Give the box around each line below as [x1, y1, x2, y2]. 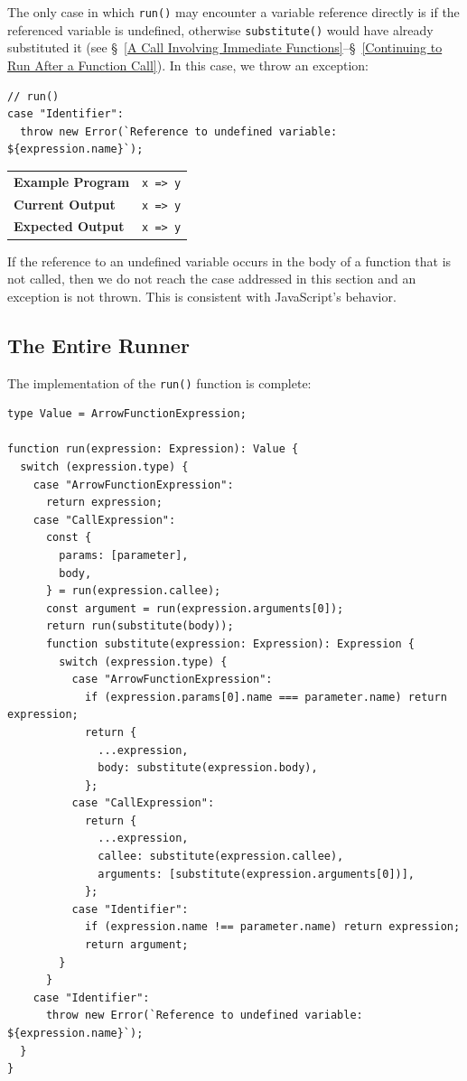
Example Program [14, 172, 130, 191]
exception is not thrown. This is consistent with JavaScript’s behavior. [7, 286, 397, 305]
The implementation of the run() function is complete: [7, 373, 312, 392]
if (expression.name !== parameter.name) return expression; [84, 920, 461, 934]
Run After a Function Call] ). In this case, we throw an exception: [7, 55, 369, 74]
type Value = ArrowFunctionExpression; [7, 407, 247, 421]
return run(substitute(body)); [45, 620, 234, 633]
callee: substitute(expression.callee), [98, 850, 344, 863]
